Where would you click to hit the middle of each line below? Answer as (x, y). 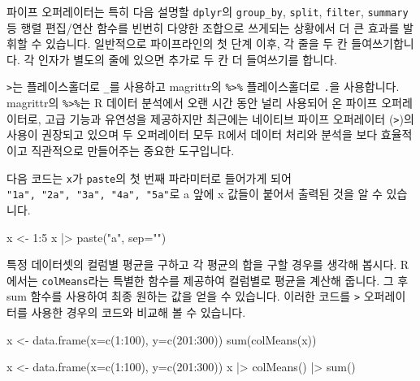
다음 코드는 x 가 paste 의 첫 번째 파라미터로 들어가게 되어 (149, 178)
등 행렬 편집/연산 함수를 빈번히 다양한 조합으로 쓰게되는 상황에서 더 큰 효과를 (203, 27)
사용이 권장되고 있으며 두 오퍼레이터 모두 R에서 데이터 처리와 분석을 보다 (192, 134)
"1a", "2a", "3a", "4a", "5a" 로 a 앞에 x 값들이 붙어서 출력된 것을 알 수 (195, 194)
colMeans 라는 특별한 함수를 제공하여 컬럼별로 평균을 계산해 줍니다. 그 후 (225, 280)
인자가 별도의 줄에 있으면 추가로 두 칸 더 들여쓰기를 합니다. (187, 59)
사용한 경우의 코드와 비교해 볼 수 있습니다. (139, 312)
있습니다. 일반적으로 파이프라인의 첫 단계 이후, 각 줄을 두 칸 (196, 43)
